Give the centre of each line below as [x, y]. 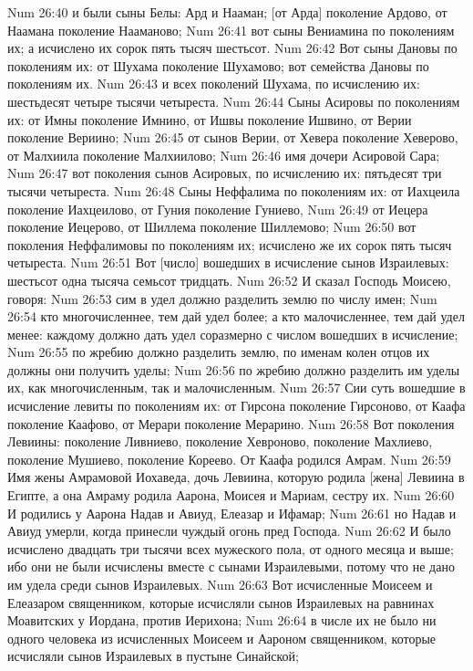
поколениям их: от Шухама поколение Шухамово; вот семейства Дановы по [218, 65]
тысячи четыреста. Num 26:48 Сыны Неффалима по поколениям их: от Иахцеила [234, 190]
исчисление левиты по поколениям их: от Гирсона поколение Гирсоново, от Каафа [236, 406]
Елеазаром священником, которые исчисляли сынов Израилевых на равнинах [221, 602]
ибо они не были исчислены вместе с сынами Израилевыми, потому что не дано [231, 566]
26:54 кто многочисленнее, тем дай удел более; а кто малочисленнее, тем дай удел [236, 316]
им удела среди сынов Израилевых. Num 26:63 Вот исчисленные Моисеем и [220, 584]
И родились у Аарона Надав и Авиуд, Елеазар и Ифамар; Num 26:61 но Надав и [232, 513]
